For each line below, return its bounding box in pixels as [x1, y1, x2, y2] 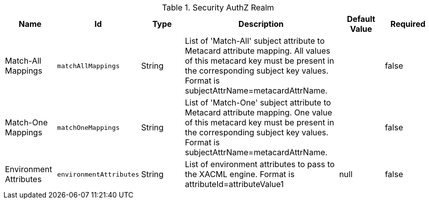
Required [390, 19, 426, 29]
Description [238, 19, 284, 29]
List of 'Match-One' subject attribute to [185, 98, 331, 107]
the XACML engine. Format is [185, 169, 295, 179]
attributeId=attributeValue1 [185, 179, 284, 189]
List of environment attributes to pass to [185, 159, 335, 169]
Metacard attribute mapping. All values [185, 46, 330, 56]
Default [347, 14, 376, 24]
